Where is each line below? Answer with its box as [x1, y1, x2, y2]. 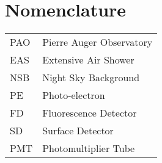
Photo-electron [42, 88, 105, 103]
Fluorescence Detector [42, 106, 137, 120]
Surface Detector [42, 123, 114, 138]
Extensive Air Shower [42, 53, 134, 67]
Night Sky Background [42, 70, 140, 85]
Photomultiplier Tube [42, 141, 135, 156]
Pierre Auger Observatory [42, 35, 153, 49]
